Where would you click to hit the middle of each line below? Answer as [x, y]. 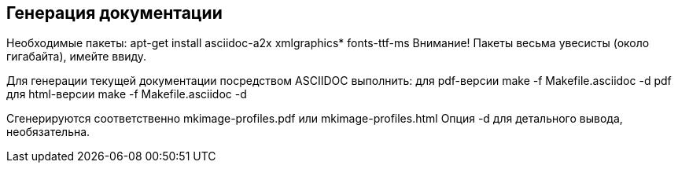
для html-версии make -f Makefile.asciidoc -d [127, 94]
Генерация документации [114, 13]
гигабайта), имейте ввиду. [77, 57]
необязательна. [48, 132]
